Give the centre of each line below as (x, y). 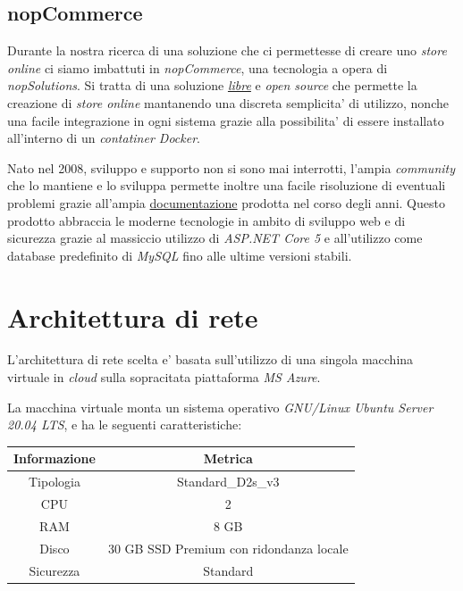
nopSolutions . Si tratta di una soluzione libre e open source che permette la (212, 85)
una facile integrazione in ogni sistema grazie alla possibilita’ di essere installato (226, 120)
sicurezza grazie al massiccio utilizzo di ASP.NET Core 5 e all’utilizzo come (215, 238)
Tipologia (54, 482)
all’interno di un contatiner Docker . (104, 138)
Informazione (55, 458)
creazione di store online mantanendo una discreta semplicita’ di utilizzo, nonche (228, 102)
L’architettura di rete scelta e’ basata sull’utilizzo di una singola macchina (210, 359)
